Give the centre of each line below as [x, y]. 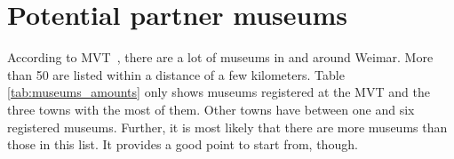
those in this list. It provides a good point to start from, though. [183, 144]
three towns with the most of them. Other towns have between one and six [211, 109]
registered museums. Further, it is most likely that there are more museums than [227, 127]
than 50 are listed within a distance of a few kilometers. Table [176, 74]
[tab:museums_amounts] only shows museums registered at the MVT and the [219, 92]
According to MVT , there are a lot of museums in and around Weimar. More [220, 57]
